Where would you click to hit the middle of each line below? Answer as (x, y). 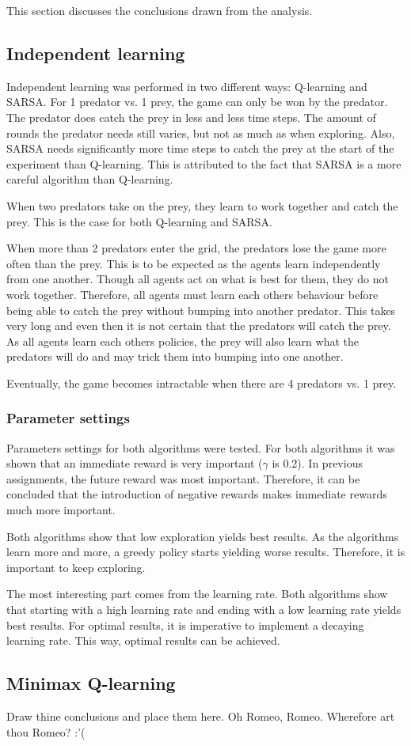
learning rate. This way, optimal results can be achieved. (143, 640)
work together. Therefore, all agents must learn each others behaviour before (192, 294)
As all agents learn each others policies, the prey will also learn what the (183, 341)
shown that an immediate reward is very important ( (135, 463)
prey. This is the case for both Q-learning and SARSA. (139, 221)
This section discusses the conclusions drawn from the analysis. (160, 10)
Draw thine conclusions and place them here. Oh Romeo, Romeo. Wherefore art (201, 716)
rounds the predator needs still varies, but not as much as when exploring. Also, (201, 133)
